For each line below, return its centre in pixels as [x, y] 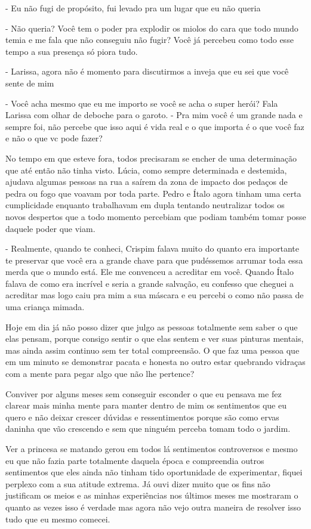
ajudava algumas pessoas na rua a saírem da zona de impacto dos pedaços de [147, 182]
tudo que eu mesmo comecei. [58, 519]
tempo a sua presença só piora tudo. [72, 51]
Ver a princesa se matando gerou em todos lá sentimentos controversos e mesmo [152, 448]
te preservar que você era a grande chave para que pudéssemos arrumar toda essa [154, 260]
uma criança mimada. [45, 307]
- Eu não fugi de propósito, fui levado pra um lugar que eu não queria [133, 8]
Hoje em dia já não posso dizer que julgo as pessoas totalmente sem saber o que [152, 327]
